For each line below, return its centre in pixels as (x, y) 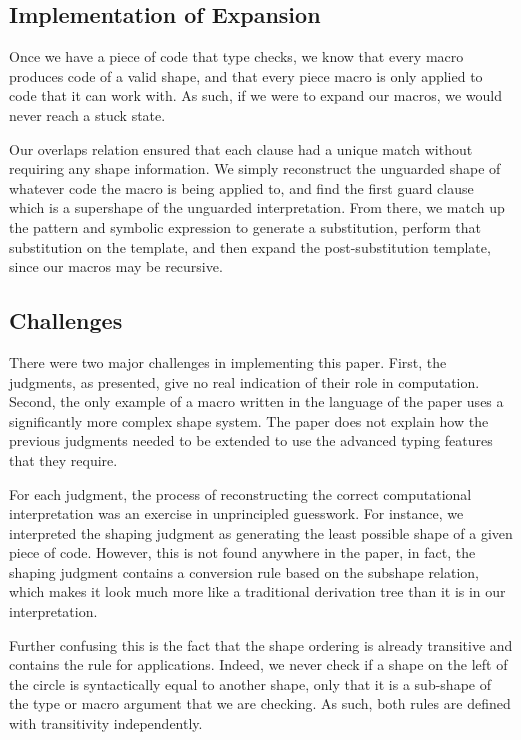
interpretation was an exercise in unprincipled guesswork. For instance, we (236, 513)
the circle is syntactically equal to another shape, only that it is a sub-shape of (250, 683)
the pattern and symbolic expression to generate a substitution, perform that (245, 226)
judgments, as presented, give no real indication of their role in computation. (244, 381)
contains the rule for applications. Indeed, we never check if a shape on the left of (258, 664)
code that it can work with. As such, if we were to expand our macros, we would (256, 95)
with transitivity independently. (106, 723)
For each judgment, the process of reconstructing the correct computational (240, 493)
